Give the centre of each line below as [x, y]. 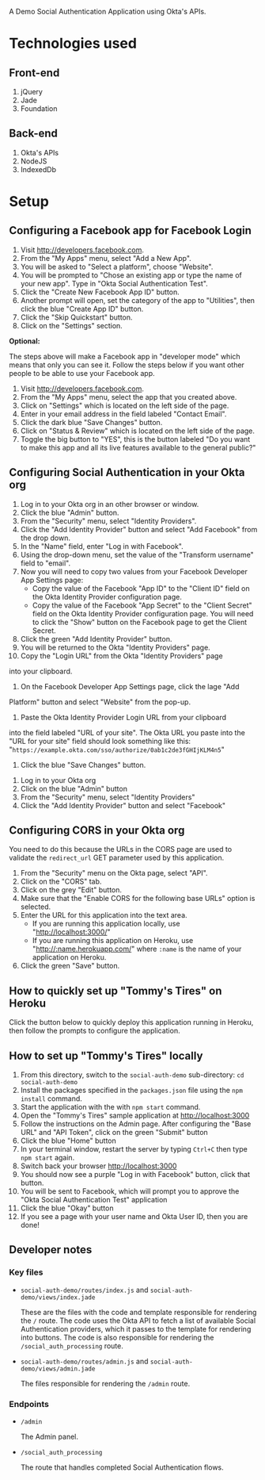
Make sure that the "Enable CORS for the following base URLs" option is [138, 899]
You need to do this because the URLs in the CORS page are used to [121, 849]
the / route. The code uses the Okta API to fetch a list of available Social [138, 1321]
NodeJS [34, 161]
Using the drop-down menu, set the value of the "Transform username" [137, 554]
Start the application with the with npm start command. [110, 1107]
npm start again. [47, 1158]
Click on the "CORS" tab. [61, 882]
